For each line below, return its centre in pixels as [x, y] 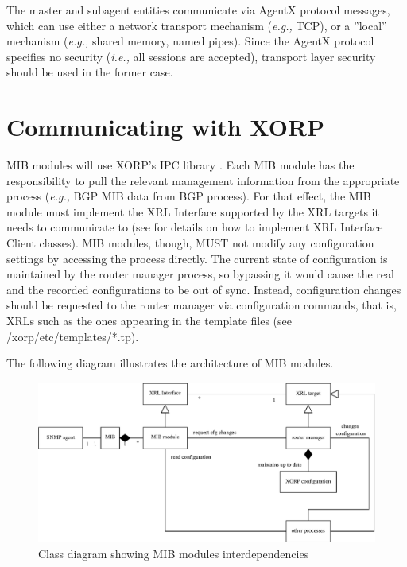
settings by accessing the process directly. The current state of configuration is [197, 258]
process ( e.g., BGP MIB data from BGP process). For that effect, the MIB [189, 196]
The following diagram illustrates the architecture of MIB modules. [170, 363]
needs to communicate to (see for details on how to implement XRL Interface [195, 227]
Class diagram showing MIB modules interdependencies [174, 553]
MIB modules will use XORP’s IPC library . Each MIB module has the [180, 165]
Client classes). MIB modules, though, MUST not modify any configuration [190, 243]
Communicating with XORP [166, 127]
